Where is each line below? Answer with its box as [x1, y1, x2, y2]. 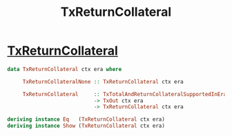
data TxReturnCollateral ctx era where [7, 66, 122, 72]
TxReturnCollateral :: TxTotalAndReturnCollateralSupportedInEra [22, 90, 227, 97]
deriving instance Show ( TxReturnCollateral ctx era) [7, 122, 166, 130]
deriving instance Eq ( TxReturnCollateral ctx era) [7, 116, 166, 123]
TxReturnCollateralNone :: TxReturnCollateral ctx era [22, 78, 184, 85]
